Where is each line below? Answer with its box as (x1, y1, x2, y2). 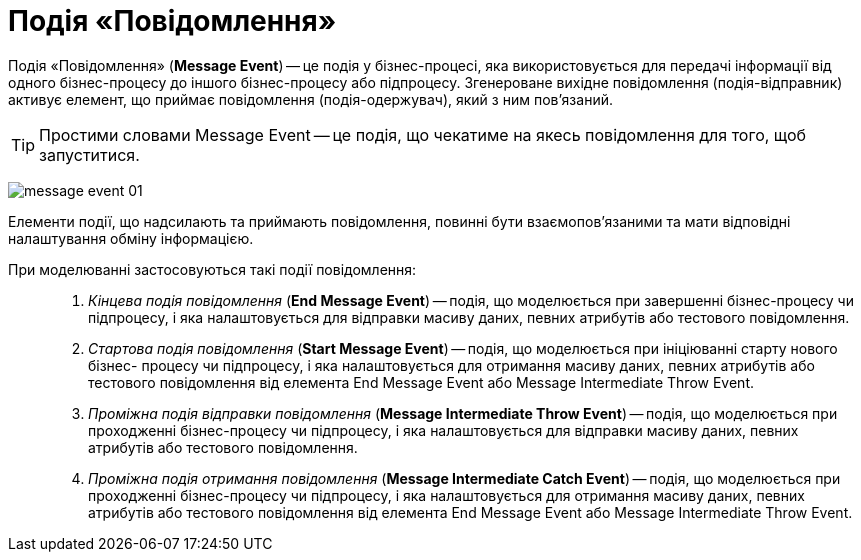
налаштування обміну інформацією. (8, 229, 254, 247)
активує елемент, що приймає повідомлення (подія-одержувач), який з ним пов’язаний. (8, 90, 613, 108)
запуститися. (39, 144, 140, 165)
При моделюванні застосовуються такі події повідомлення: (8, 260, 417, 278)
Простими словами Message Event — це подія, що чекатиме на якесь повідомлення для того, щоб (39, 124, 807, 145)
